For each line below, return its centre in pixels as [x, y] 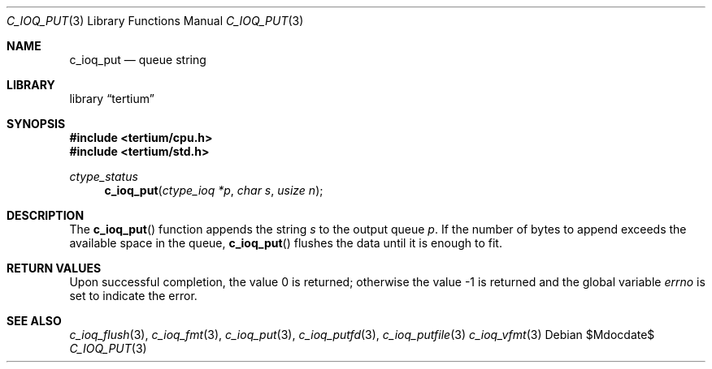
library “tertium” [112, 99]
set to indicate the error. [133, 296]
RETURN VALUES [54, 268]
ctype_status [104, 176]
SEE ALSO [34, 321]
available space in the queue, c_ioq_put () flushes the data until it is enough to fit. [286, 243]
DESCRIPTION [46, 215]
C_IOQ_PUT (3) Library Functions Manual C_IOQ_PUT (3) [155, 21]
